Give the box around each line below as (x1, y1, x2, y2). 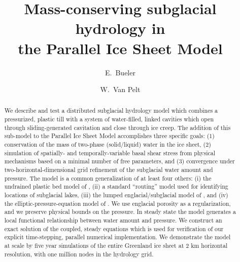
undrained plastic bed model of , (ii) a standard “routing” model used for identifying (4, 182, 228, 191)
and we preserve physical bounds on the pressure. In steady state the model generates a (4, 207, 236, 216)
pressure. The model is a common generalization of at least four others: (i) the (4, 173, 212, 182)
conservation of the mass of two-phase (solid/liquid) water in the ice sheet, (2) (4, 140, 211, 149)
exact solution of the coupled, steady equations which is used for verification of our (4, 224, 224, 233)
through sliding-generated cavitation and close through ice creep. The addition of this (4, 123, 231, 132)
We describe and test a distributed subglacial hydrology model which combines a (4, 106, 218, 115)
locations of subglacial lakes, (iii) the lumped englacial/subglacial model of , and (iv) (4, 191, 228, 199)
